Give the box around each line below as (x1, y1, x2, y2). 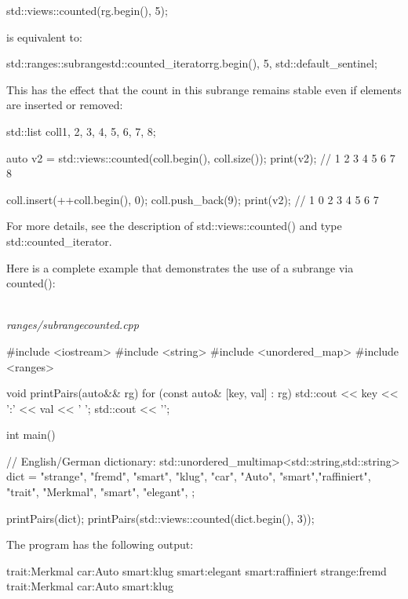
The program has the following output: (6, 536, 194, 553)
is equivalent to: (6, 28, 82, 45)
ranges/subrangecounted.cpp (6, 316, 139, 333)
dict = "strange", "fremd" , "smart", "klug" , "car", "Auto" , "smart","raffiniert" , (6, 468, 371, 484)
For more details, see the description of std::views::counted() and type (6, 217, 342, 234)
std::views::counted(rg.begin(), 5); (6, 2, 168, 18)
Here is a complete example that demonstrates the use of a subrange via (6, 259, 354, 276)
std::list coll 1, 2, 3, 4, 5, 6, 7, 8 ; (6, 122, 156, 139)
